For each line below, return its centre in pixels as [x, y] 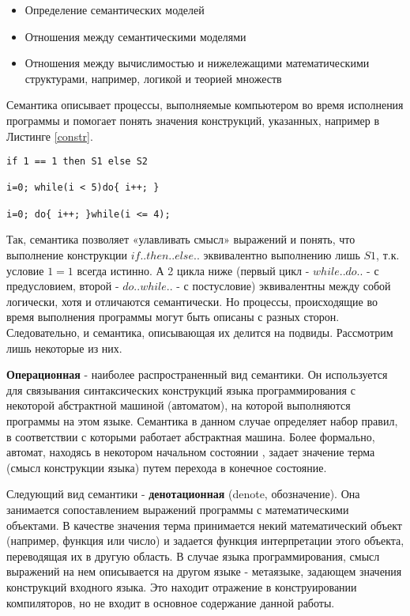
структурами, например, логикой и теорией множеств [153, 78]
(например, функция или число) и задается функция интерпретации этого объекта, [205, 540]
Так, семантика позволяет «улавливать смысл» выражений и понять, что [181, 239]
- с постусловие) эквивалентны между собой [284, 286]
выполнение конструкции [67, 255]
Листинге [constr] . [50, 136]
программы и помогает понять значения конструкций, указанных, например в [193, 120]
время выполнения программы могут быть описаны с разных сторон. [173, 317]
